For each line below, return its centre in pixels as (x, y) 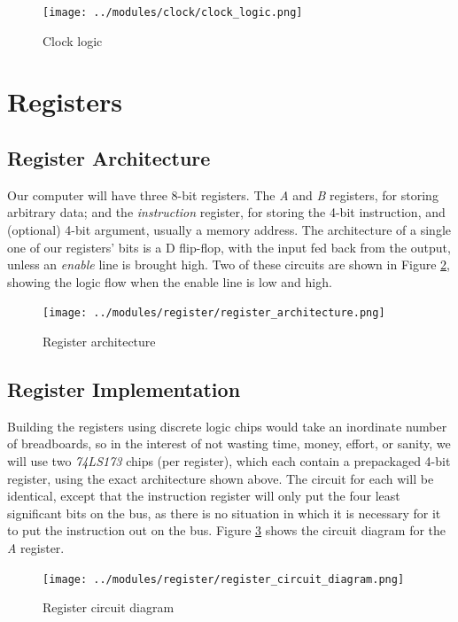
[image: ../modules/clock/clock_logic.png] (173, 12)
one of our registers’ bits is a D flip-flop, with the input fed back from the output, (229, 247)
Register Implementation (124, 389)
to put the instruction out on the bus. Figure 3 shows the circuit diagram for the (227, 530)
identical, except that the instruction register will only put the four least (204, 496)
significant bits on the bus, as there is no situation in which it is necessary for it (224, 513)
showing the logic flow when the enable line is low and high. (170, 281)
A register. (36, 548)
